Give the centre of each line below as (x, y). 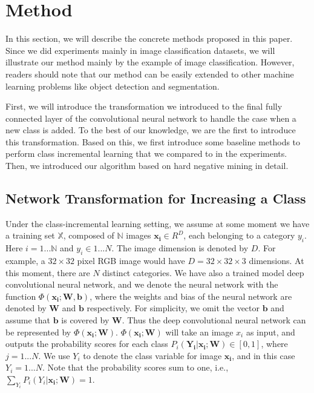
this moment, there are (48, 272)
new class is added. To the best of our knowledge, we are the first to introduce (151, 130)
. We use (54, 355)
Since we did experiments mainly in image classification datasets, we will (140, 50)
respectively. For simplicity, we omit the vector (173, 308)
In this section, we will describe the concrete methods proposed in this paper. (149, 38)
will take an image (199, 332)
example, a (25, 261)
